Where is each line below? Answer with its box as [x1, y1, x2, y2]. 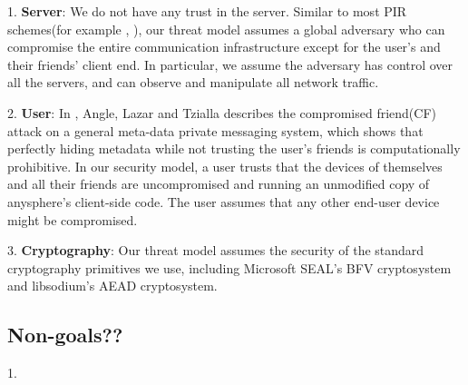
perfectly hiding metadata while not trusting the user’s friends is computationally [7, 139, 461, 158]
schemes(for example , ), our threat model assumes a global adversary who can [7, 19, 445, 38]
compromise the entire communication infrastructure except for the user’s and [7, 37, 441, 56]
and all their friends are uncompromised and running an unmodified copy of [7, 174, 430, 193]
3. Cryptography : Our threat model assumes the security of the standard [7, 241, 424, 260]
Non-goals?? [7, 321, 123, 349]
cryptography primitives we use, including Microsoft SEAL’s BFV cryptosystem [7, 258, 452, 277]
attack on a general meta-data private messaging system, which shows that [7, 121, 424, 140]
